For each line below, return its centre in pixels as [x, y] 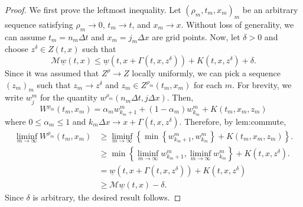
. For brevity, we [262, 84]
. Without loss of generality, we [237, 24]
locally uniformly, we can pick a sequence [206, 72]
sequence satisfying [39, 24]
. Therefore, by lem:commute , [233, 121]
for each [208, 84]
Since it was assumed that [52, 72]
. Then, [180, 97]
